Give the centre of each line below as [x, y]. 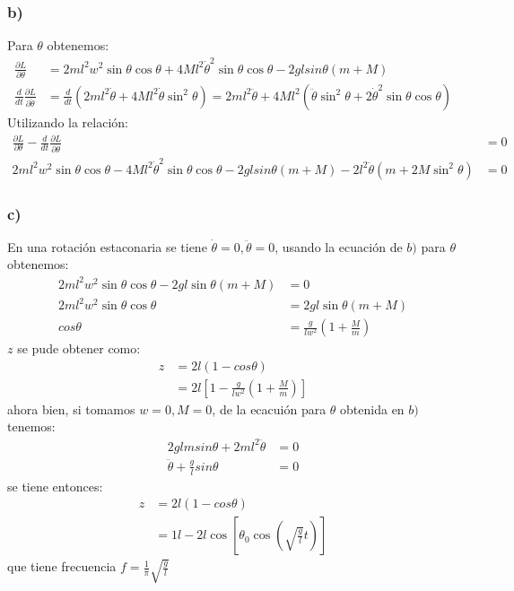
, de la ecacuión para [269, 408]
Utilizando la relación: [68, 122]
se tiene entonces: [55, 486]
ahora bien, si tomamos [71, 408]
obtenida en [372, 408]
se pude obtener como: [79, 348]
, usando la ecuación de [339, 246]
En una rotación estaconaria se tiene [107, 246]
